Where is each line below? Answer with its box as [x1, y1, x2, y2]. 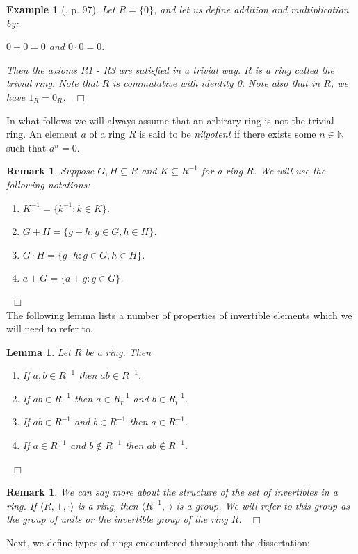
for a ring [202, 163, 243, 178]
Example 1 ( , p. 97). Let [6, 2, 115, 16]
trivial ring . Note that [6, 76, 99, 90]
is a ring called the [254, 62, 334, 76]
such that [6, 140, 47, 154]
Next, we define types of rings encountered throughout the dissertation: [6, 535, 310, 550]
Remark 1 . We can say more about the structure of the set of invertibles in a [6, 484, 338, 499]
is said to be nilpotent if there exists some [139, 127, 316, 141]
